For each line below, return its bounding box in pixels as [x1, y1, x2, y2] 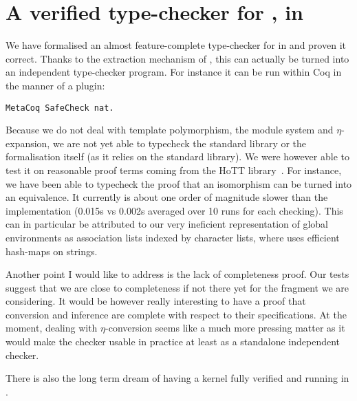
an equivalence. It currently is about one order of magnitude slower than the [6, 190, 328, 204]
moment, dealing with [6, 321, 98, 335]
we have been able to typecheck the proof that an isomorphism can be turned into [6, 176, 352, 191]
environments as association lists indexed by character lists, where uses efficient [6, 230, 340, 244]
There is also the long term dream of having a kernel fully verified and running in [6, 371, 349, 385]
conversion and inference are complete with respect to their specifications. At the [6, 307, 347, 321]
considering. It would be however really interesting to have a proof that [6, 294, 306, 308]
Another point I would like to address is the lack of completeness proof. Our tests [6, 267, 349, 281]
